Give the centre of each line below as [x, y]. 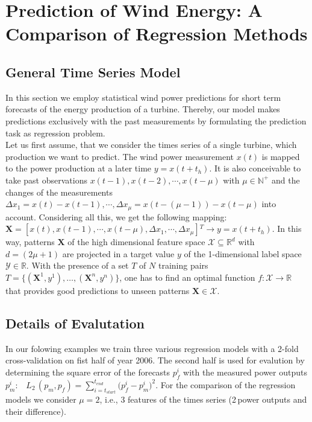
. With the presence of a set [77, 265]
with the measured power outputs [245, 372]
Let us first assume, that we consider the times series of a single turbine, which [151, 145]
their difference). [36, 411]
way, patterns [30, 242]
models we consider [41, 399]
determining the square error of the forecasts [88, 372]
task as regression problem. [55, 133]
